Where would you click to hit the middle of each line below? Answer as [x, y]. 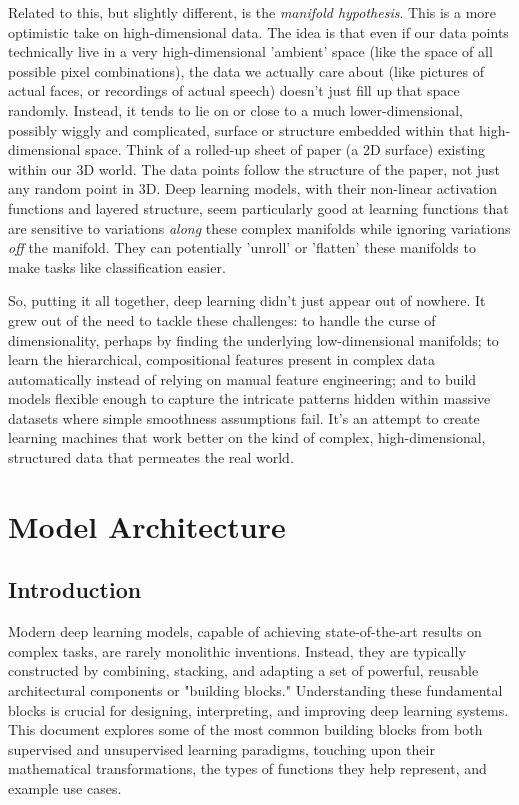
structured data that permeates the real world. [151, 457]
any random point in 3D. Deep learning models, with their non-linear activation [253, 188]
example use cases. [65, 787]
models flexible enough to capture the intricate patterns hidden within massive [249, 398]
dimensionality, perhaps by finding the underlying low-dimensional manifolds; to [253, 339]
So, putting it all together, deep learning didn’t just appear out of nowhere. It [247, 300]
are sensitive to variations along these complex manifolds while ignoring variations [259, 227]
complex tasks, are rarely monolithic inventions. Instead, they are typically [237, 650]
